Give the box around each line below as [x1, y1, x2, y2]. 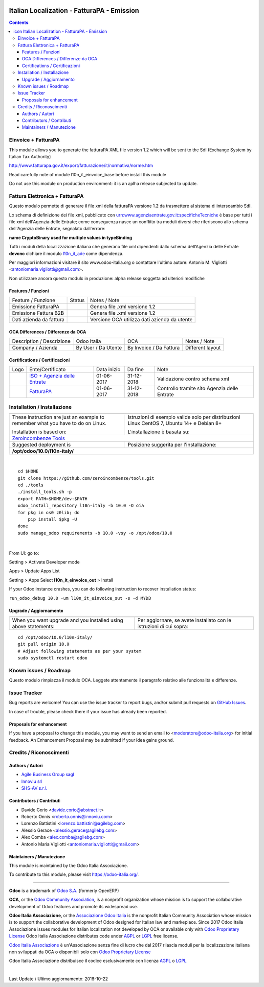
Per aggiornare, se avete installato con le [137, 617, 232, 624]
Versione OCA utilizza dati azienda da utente [90, 316, 193, 323]
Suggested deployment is [12, 441, 71, 448]
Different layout [185, 344, 221, 351]
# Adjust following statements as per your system [18, 648, 142, 654]
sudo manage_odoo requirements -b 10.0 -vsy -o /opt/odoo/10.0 [18, 530, 173, 536]
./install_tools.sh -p [18, 489, 72, 494]
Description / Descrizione [12, 338, 71, 345]
